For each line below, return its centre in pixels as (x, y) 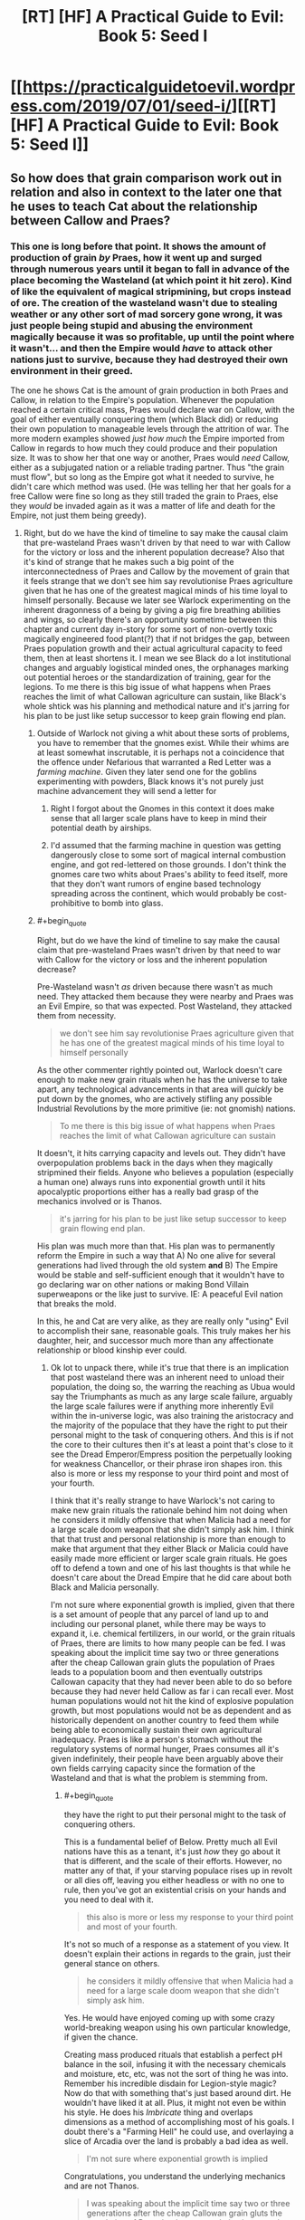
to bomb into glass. (128, 903)
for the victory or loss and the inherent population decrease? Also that (154, 552)
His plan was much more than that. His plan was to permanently (156, 1246)
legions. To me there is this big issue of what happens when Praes (147, 686)
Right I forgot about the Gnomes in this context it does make (162, 809)
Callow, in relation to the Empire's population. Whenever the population (143, 399)
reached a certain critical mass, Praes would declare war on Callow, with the (152, 409)
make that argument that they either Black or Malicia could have (169, 1548)
